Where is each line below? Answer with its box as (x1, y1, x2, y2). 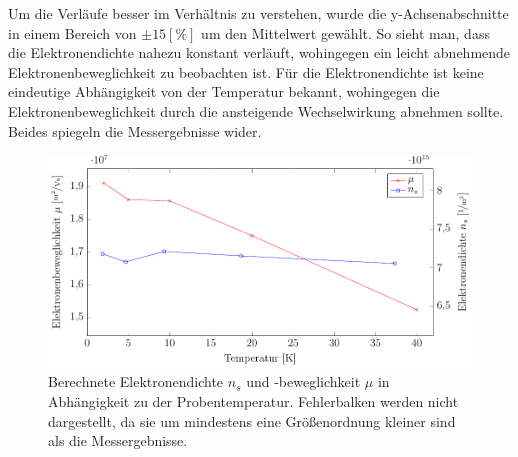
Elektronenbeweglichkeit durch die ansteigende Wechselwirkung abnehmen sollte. (8, 100, 504, 121)
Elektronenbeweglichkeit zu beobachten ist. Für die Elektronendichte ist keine (8, 61, 484, 82)
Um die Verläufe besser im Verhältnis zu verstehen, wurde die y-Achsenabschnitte (8, 3, 509, 23)
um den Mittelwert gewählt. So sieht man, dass (201, 22, 490, 43)
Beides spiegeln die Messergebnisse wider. (8, 120, 262, 141)
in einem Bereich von (8, 22, 137, 43)
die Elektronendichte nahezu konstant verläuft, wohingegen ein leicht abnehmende (8, 42, 511, 63)
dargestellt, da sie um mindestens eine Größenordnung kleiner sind (48, 410, 456, 431)
